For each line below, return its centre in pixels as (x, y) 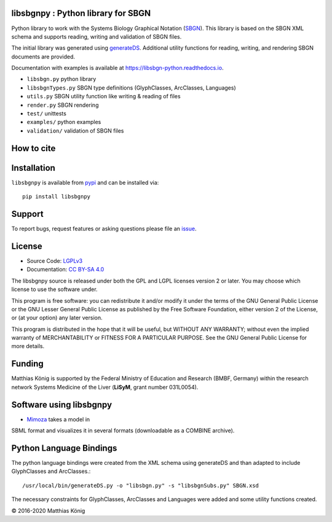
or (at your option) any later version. (57, 318)
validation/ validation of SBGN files (75, 130)
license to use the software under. (54, 289)
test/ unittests (47, 114)
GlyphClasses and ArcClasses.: (51, 471)
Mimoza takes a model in (58, 419)
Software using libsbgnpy (62, 404)
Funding (28, 364)
